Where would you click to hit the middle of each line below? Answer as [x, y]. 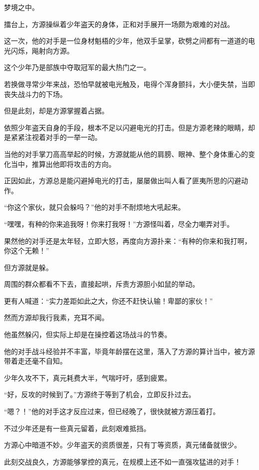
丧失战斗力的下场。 [35, 94]
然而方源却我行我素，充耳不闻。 [56, 317]
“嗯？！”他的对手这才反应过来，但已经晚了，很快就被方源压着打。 [112, 411]
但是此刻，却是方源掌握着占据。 [56, 111]
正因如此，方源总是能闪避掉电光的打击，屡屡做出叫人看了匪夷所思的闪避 [123, 181]
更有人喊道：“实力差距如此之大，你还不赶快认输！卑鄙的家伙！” [109, 300]
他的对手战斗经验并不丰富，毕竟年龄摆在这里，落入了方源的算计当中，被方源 [129, 351]
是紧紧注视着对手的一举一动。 [53, 137]
